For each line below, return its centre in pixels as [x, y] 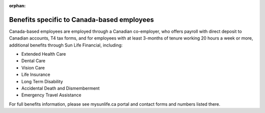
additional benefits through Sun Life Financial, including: [66, 45]
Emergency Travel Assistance [51, 95]
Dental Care [33, 61]
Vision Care [33, 68]
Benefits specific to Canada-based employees [81, 20]
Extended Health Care [44, 54]
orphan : [17, 6]
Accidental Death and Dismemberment [61, 89]
